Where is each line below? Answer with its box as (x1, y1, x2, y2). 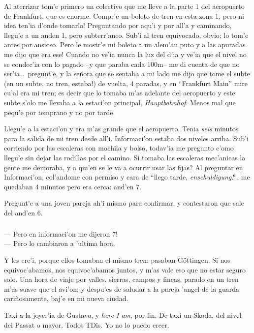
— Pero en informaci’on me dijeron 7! (4, 228, 118, 239)
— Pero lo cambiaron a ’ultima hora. (4, 238, 115, 248)
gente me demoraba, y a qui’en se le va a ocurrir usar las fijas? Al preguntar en (4, 162, 243, 172)
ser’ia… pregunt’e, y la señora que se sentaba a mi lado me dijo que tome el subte (4, 68, 250, 79)
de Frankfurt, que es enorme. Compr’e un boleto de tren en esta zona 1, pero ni (4, 10, 244, 21)
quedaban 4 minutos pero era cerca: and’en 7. (4, 181, 142, 191)
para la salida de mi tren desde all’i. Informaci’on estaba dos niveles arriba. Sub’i (4, 133, 249, 143)
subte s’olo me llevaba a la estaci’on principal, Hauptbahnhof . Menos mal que (4, 97, 236, 107)
